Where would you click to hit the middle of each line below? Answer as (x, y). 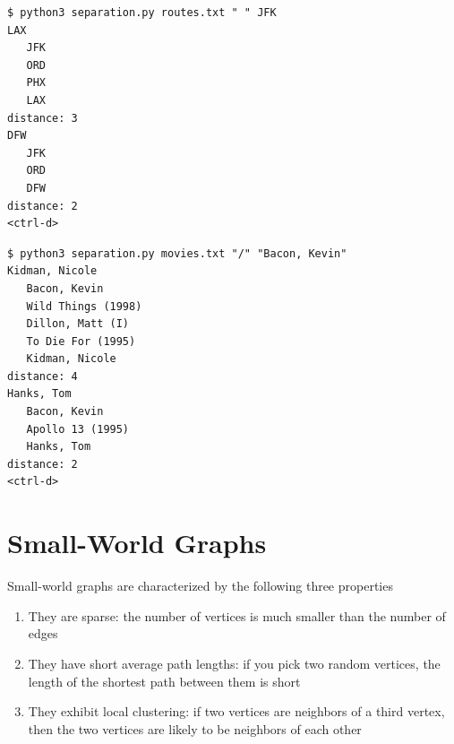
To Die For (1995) (81, 341)
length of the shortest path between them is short (164, 681)
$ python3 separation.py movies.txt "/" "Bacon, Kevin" (177, 253)
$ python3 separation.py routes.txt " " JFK (142, 13)
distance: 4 (43, 376)
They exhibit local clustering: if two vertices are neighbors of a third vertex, (236, 711)
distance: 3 (43, 118)
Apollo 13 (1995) (78, 429)
